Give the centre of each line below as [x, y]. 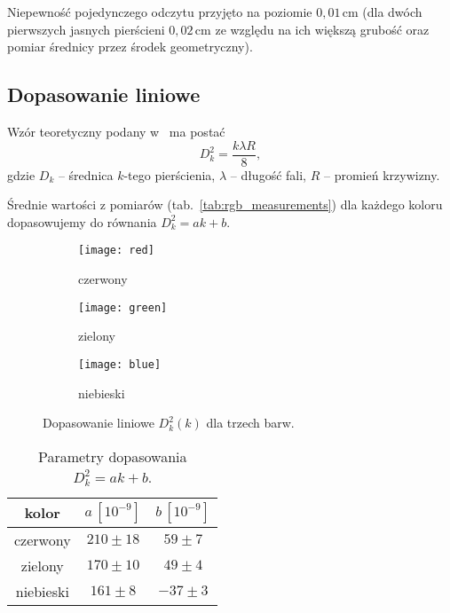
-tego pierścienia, [170, 174]
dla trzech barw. [250, 423]
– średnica [86, 174]
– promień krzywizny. [382, 174]
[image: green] [123, 307]
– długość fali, [268, 174]
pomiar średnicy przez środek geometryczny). [130, 47]
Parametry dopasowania [112, 456]
